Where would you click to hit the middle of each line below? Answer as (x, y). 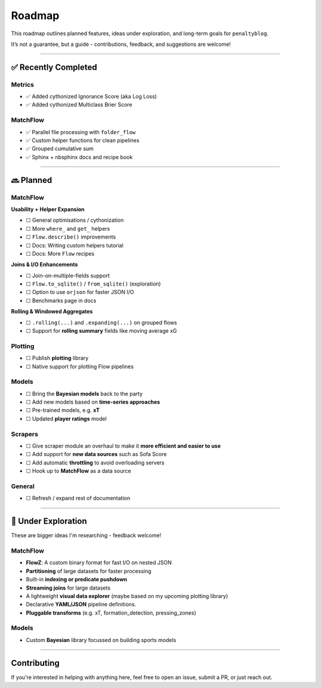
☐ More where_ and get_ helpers (68, 228)
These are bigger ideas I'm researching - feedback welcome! (86, 535)
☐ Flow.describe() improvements (71, 237)
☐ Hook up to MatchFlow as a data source (78, 471)
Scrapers (25, 434)
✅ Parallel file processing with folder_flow (81, 132)
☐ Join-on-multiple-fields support (68, 275)
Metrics (22, 85)
